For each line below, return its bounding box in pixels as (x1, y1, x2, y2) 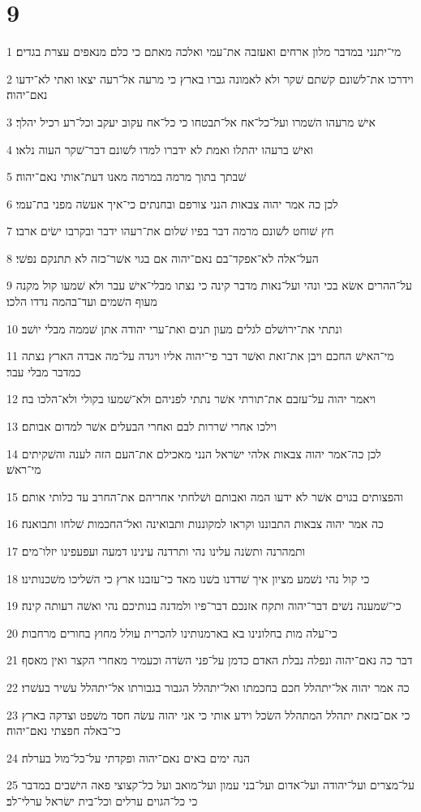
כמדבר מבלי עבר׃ (6, 363, 81, 380)
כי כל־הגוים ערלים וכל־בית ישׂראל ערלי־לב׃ (6, 792, 198, 809)
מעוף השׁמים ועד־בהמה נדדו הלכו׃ (6, 293, 157, 310)
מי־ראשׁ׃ (6, 461, 41, 478)
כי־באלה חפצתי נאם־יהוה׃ (6, 722, 121, 739)
